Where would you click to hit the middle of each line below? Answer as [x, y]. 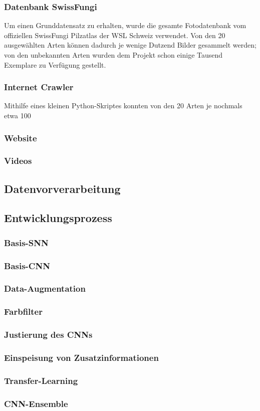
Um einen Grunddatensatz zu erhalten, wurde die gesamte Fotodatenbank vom [125, 25]
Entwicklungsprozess [58, 218]
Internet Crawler [39, 87]
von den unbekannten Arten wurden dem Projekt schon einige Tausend [113, 55]
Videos [18, 161]
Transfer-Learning [41, 380]
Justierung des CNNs [48, 335]
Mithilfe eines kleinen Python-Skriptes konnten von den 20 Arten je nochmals [123, 106]
